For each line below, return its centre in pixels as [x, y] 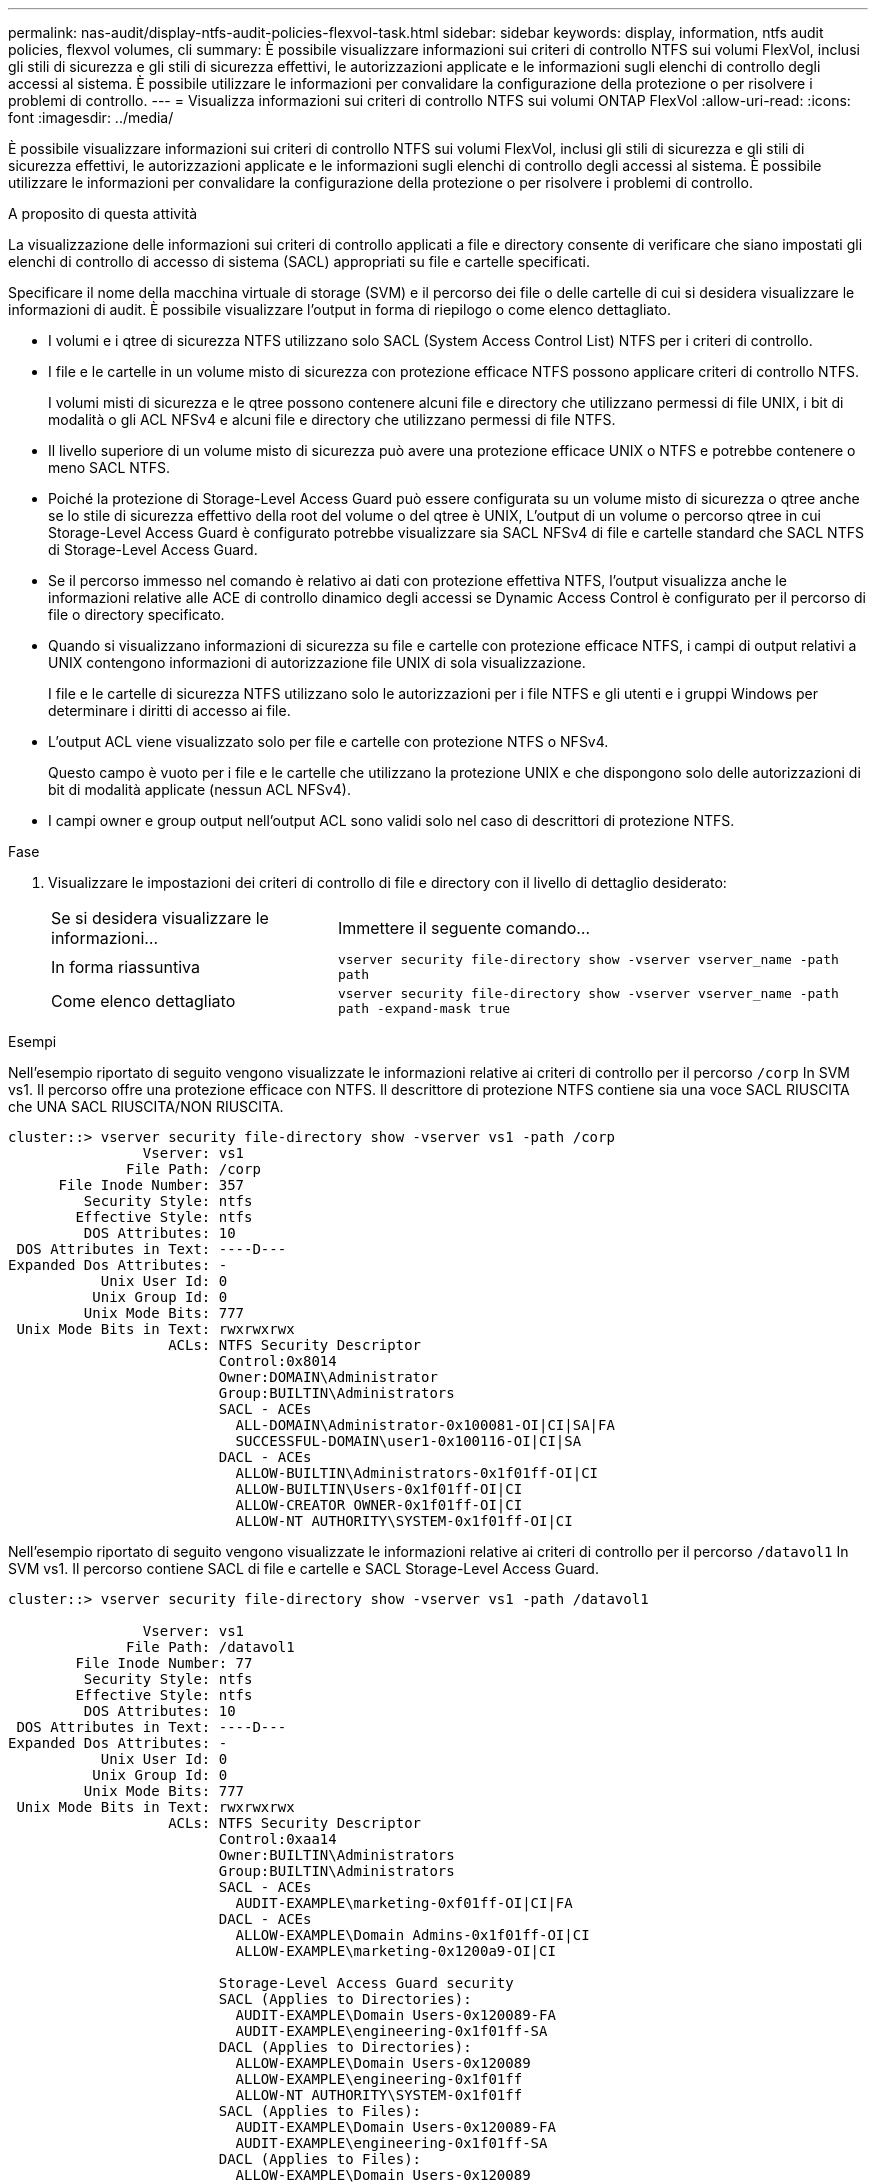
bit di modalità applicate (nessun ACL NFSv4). [199, 789]
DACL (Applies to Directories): [345, 2047]
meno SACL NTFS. [109, 467]
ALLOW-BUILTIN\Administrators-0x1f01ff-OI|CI [417, 1473]
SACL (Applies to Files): [320, 2111]
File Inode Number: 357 [151, 1185]
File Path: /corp [193, 1169]
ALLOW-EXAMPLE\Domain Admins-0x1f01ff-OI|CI [412, 1935]
